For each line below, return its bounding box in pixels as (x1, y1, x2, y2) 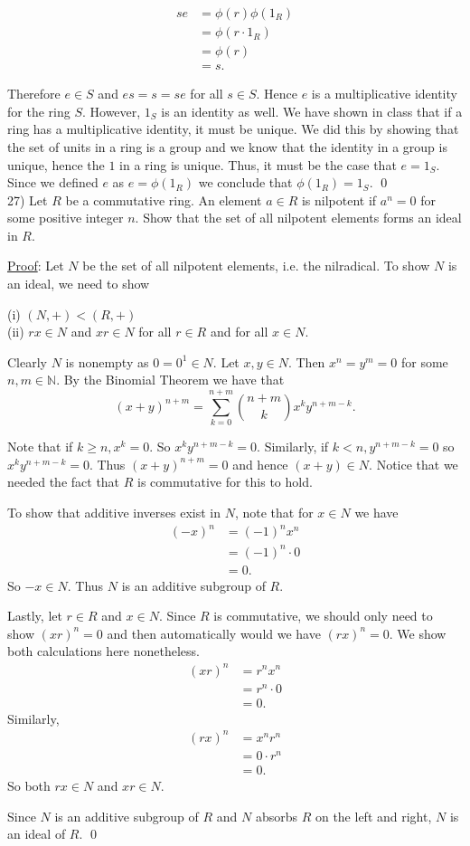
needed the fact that (7, 472, 120, 491)
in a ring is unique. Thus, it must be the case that (119, 155, 397, 174)
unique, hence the (7, 155, 105, 174)
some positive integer (7, 208, 124, 227)
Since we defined (7, 173, 99, 192)
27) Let (7, 190, 48, 209)
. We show (389, 623, 446, 642)
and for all (210, 322, 268, 341)
